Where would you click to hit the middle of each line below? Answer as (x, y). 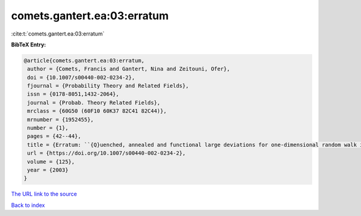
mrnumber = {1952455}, (61, 119)
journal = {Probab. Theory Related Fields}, (94, 103)
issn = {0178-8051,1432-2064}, (73, 94)
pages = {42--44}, (54, 136)
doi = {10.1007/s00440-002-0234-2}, (81, 77)
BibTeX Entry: (29, 45)
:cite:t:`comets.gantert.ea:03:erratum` (58, 34)
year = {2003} (48, 170)
